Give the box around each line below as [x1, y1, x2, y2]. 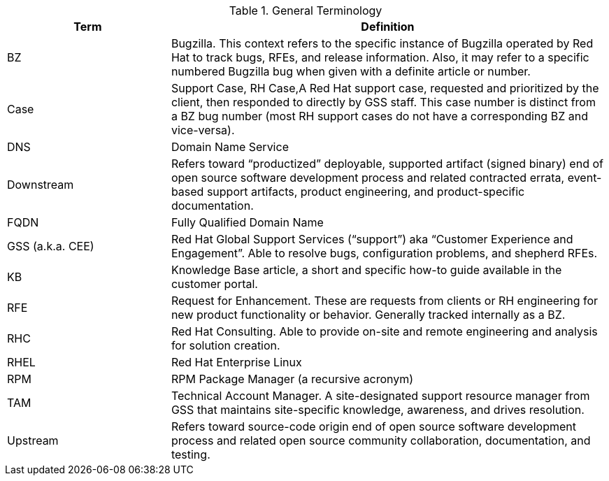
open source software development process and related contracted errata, [171, 171, 565, 185]
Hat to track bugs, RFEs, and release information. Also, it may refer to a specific [171, 50, 589, 64]
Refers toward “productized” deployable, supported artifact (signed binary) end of [171, 157, 603, 171]
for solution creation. [171, 338, 280, 352]
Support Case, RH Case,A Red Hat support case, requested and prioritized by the [171, 81, 599, 95]
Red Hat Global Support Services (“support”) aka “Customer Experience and [171, 232, 573, 246]
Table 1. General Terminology [229, 3, 382, 17]
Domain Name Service [171, 140, 289, 154]
